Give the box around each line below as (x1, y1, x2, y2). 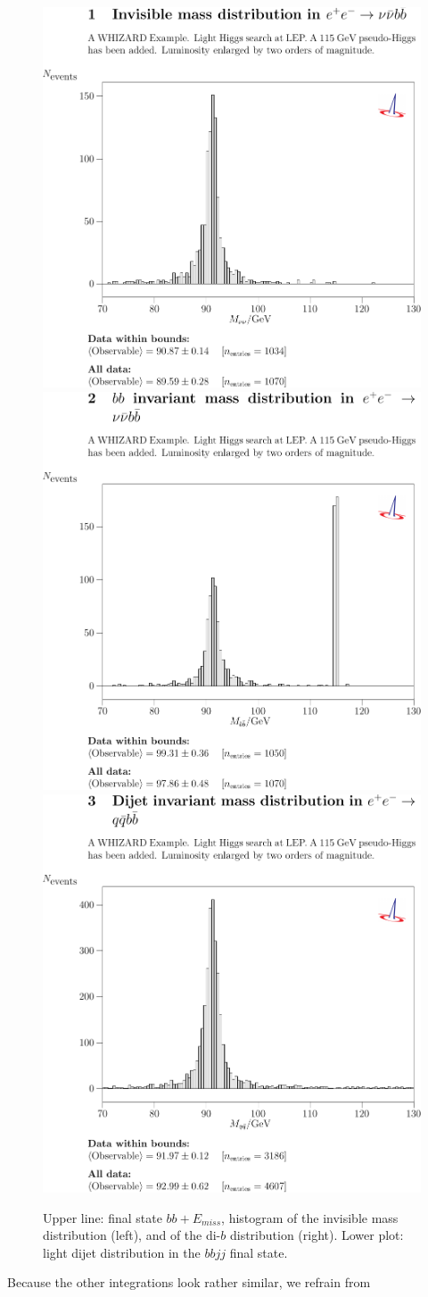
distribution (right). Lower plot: (229, 1226, 404, 1244)
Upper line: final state (43, 1208, 162, 1226)
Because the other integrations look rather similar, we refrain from (7, 1273, 371, 1292)
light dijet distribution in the (43, 1243, 201, 1261)
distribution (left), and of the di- (43, 1226, 221, 1244)
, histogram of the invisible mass (221, 1208, 399, 1226)
